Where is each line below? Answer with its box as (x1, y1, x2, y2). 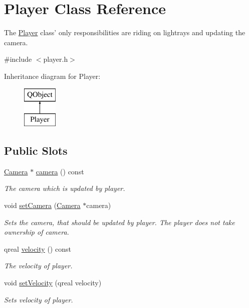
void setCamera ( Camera (4, 200, 81, 211)
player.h (43, 54, 68, 64)
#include (4, 54, 32, 64)
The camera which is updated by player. (4, 183, 125, 193)
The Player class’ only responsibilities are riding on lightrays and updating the (4, 27, 245, 38)
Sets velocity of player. (4, 294, 73, 304)
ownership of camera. (4, 227, 69, 237)
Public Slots (4, 143, 68, 158)
